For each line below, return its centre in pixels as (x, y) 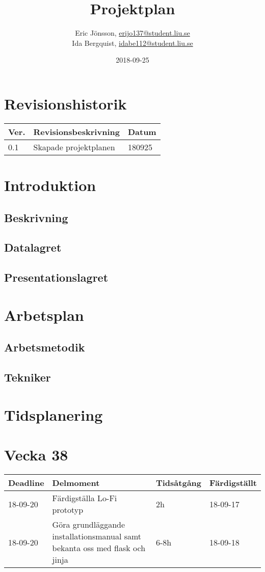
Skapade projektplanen (74, 147)
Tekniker (28, 377)
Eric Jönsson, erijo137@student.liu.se (132, 33)
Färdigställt (233, 483)
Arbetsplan (44, 315)
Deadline (26, 483)
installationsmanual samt (97, 536)
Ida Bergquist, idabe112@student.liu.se (132, 43)
